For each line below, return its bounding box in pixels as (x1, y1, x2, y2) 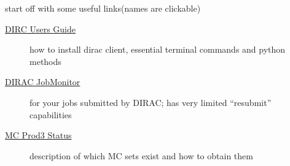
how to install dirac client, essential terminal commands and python (29, 43, 286, 56)
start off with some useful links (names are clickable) (5, 2, 201, 14)
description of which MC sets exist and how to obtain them (29, 149, 253, 162)
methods (29, 55, 61, 67)
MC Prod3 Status (5, 129, 72, 141)
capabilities (29, 108, 72, 121)
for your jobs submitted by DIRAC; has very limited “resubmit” (29, 96, 272, 108)
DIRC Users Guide (5, 22, 76, 35)
